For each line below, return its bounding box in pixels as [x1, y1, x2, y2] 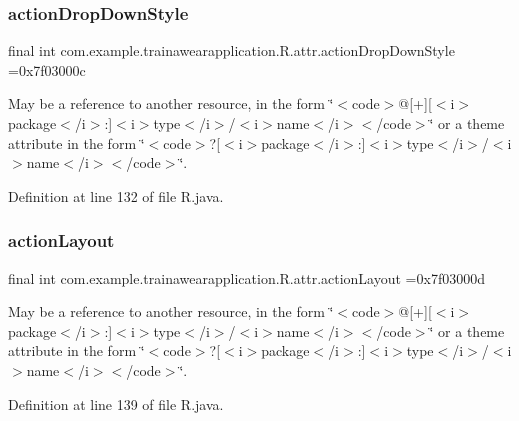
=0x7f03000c [8, 59, 86, 80]
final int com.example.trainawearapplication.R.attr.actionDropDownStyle [8, 40, 455, 61]
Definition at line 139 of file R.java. [8, 393, 224, 414]
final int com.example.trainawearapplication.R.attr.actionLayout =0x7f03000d [8, 267, 485, 288]
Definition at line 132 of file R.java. [8, 185, 224, 206]
